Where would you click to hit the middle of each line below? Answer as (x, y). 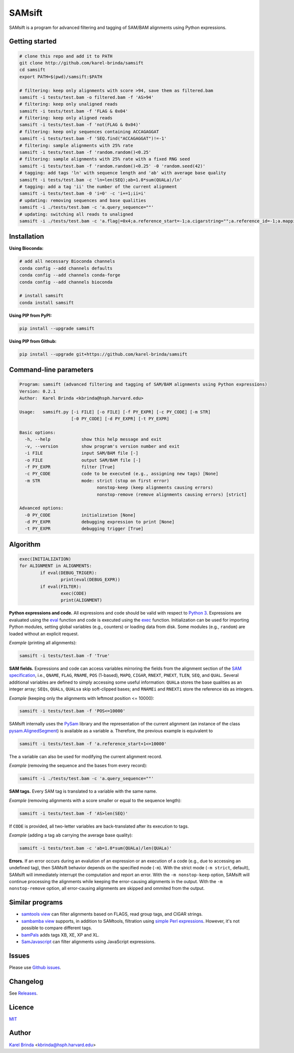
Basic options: (37, 433)
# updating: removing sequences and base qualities (83, 200)
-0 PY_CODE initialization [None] (80, 515)
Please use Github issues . (35, 967)
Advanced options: (41, 508)
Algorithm (25, 544)
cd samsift (32, 70)
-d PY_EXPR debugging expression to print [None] (100, 522)
